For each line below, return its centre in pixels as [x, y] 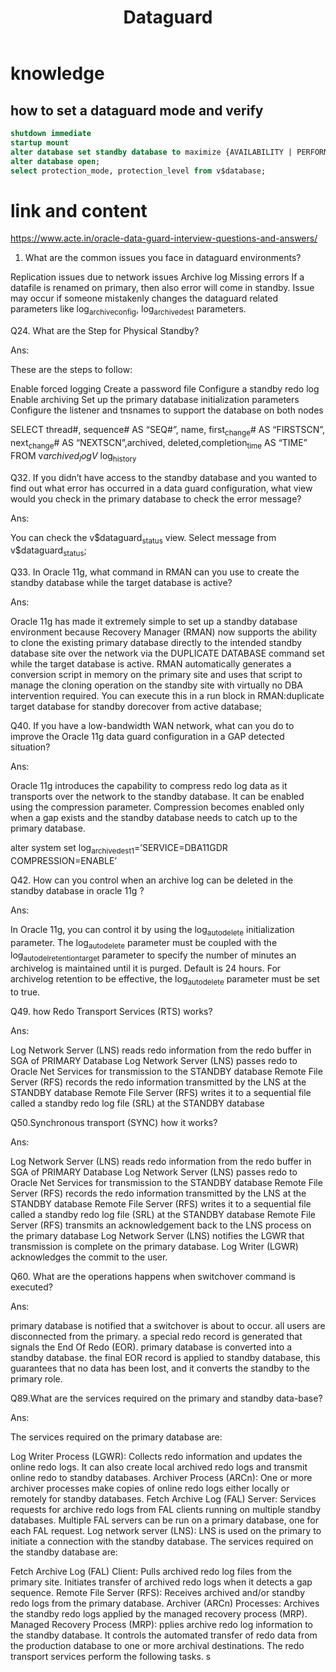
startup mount [40, 142]
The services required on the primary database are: [116, 1437]
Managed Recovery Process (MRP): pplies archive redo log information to [162, 1625]
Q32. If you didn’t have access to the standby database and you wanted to [164, 477]
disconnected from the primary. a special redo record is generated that [156, 1337]
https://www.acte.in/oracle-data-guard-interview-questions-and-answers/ [164, 238]
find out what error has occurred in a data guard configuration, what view [161, 488]
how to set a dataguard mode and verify [137, 110]
